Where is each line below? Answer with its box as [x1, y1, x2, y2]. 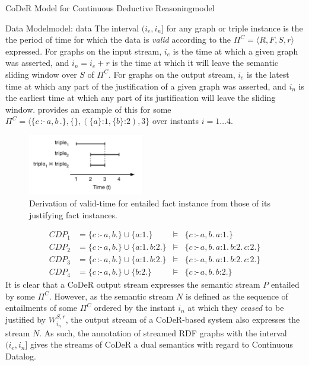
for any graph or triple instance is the [166, 21, 303, 34]
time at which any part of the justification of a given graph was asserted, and [5, 79, 286, 92]
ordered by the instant [94, 301, 176, 314]
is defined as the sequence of [186, 289, 288, 302]
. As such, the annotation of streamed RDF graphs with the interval [39, 326, 287, 339]
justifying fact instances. [29, 208, 117, 221]
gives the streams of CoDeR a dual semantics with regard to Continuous [30, 338, 294, 351]
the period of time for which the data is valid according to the [5, 33, 231, 46]
